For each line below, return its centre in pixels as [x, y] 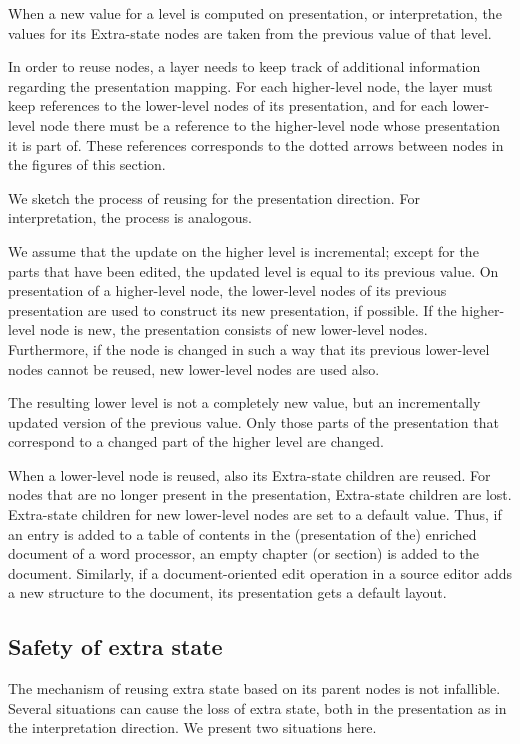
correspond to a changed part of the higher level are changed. [196, 441]
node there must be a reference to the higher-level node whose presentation [269, 124]
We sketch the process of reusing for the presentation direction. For [214, 197]
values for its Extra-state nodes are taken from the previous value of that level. [250, 32]
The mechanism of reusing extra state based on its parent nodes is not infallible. [254, 688]
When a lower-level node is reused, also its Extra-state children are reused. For [249, 474]
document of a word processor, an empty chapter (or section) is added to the [244, 553]
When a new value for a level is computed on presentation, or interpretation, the [255, 13]
